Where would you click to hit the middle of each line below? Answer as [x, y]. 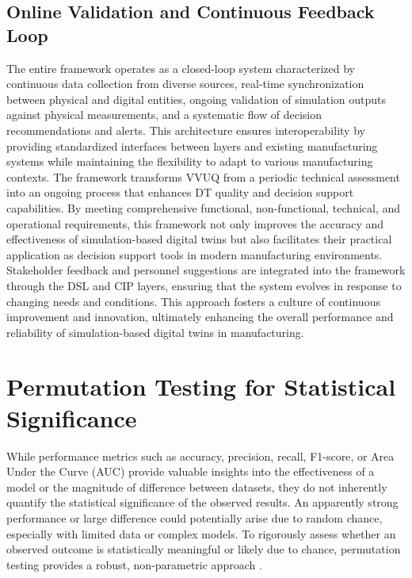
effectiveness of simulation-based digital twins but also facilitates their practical [199, 239]
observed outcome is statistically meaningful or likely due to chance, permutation [204, 549]
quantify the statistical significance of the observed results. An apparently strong [202, 502]
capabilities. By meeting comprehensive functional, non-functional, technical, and [204, 207]
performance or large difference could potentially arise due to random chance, [195, 517]
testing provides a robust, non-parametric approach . [134, 564]
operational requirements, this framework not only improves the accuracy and [195, 223]
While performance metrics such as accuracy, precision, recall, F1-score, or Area [200, 456]
